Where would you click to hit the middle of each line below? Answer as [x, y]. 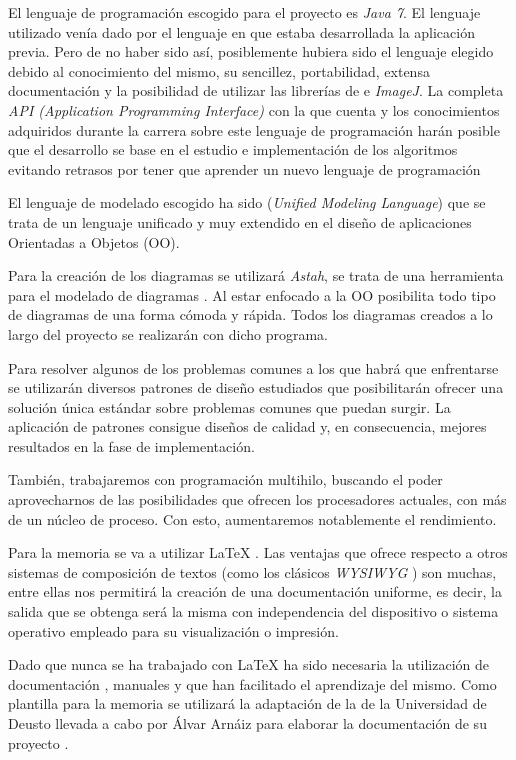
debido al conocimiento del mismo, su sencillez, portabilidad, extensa [219, 70]
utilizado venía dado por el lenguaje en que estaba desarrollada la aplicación [241, 31]
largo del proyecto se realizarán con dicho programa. [168, 333]
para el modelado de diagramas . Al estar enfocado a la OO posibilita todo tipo [252, 294]
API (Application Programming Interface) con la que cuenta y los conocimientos [254, 109]
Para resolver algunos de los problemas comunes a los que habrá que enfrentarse [253, 367]
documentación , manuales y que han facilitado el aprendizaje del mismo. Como [252, 683]
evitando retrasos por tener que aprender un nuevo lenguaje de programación [244, 168]
